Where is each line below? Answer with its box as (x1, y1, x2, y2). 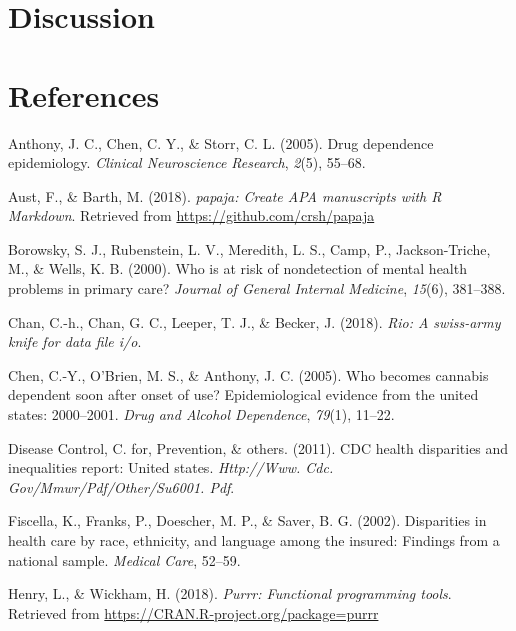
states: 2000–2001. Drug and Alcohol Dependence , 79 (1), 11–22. (8, 404, 395, 425)
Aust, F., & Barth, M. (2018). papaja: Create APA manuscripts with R (8, 185, 442, 206)
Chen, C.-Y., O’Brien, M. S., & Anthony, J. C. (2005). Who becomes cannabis (8, 364, 489, 385)
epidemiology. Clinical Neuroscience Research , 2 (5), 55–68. (8, 152, 366, 173)
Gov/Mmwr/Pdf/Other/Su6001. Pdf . (8, 476, 235, 497)
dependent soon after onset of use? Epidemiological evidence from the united (8, 384, 479, 405)
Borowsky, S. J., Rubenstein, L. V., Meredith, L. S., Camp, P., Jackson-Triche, (8, 238, 491, 259)
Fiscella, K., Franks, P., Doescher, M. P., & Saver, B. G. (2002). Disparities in (8, 510, 487, 531)
